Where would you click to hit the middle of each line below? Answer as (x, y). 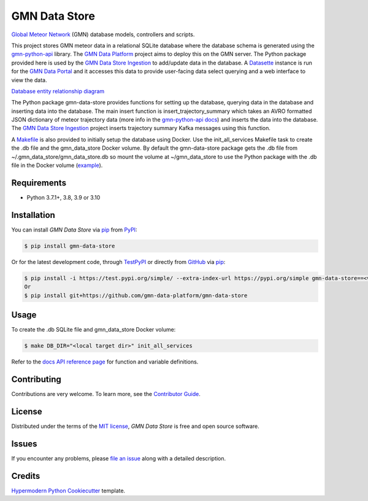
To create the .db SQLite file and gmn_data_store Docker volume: (94, 330)
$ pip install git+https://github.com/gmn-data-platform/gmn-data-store (136, 295)
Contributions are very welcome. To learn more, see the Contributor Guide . (106, 394)
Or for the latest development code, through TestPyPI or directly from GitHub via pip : (118, 262)
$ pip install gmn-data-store (70, 246)
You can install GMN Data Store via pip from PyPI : (74, 230)
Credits (26, 476)
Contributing (36, 379)
